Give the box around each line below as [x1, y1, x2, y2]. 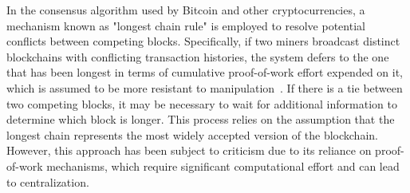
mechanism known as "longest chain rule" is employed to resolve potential [6, 17, 365, 33]
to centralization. [6, 173, 89, 190]
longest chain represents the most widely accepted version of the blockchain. [6, 126, 378, 143]
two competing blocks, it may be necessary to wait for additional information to [6, 95, 397, 112]
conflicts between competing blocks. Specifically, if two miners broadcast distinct [6, 33, 400, 49]
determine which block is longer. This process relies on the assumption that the [6, 111, 395, 128]
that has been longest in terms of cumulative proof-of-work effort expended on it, [6, 64, 403, 81]
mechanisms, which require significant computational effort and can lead [46, 157, 400, 174]
